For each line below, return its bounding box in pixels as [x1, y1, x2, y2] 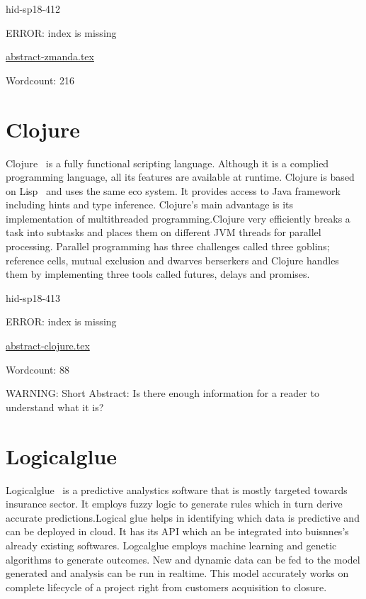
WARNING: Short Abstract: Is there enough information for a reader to [6, 386, 319, 401]
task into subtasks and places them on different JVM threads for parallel [6, 225, 321, 240]
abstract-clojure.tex [6, 338, 90, 353]
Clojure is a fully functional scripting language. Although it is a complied [6, 155, 329, 170]
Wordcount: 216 [6, 72, 74, 87]
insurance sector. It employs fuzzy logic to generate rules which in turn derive [6, 496, 343, 511]
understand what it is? [6, 399, 104, 414]
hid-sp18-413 [6, 290, 61, 305]
